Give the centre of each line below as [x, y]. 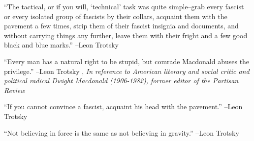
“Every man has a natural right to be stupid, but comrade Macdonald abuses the [127, 61]
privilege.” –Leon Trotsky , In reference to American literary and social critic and [127, 71]
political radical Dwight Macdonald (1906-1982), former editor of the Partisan [121, 81]
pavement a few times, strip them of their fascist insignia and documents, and [121, 26]
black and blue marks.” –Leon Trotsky [61, 45]
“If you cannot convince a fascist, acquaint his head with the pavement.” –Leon [123, 106]
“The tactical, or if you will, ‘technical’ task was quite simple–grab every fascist [124, 6]
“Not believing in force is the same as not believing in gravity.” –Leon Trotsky [122, 132]
